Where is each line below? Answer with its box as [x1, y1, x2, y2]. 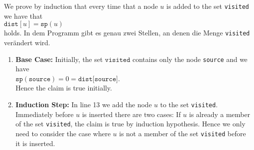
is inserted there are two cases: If [82, 109, 181, 119]
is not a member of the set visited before [119, 128, 246, 138]
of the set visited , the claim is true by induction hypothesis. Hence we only [15, 119, 246, 129]
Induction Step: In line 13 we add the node [15, 99, 152, 109]
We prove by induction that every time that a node [4, 1, 158, 11]
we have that [4, 10, 43, 21]
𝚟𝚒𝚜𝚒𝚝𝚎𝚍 [105, 56, 130, 63]
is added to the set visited [166, 1, 249, 11]
